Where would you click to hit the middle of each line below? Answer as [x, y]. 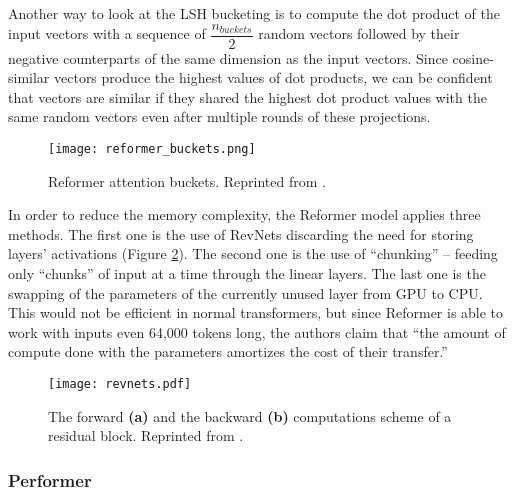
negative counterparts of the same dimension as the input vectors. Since [228, 57]
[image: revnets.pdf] [120, 384]
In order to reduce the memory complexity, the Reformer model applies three [244, 214]
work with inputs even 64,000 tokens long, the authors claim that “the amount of [257, 331]
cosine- [473, 57]
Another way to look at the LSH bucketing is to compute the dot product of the [254, 13]
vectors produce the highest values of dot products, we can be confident [273, 77]
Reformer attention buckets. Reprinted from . [187, 180]
